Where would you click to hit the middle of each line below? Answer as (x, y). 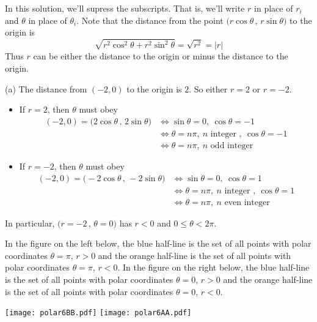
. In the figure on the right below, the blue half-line (213, 267)
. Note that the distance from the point (150, 20)
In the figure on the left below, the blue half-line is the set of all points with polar (158, 243)
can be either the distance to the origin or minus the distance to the (161, 56)
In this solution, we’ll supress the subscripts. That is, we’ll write (125, 8)
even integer (247, 202)
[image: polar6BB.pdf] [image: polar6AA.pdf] (98, 313)
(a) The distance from (46, 88)
